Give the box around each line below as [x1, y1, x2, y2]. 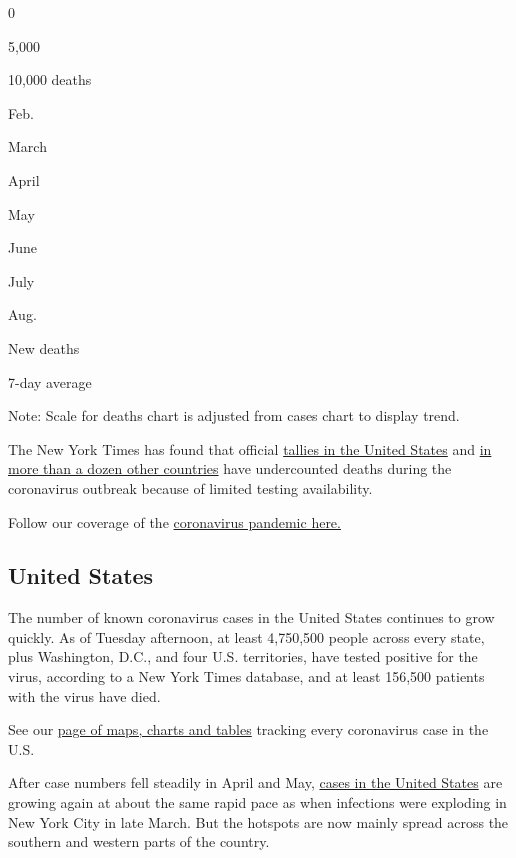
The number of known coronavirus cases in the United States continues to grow [8, 607, 495, 628]
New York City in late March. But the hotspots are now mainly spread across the [8, 811, 509, 832]
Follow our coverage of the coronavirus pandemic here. [8, 511, 341, 532]
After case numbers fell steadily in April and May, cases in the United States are [8, 772, 503, 793]
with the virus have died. [8, 685, 161, 706]
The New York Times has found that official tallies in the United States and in [8, 438, 492, 459]
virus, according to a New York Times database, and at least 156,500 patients [8, 666, 485, 687]
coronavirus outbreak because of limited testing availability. [8, 477, 373, 498]
